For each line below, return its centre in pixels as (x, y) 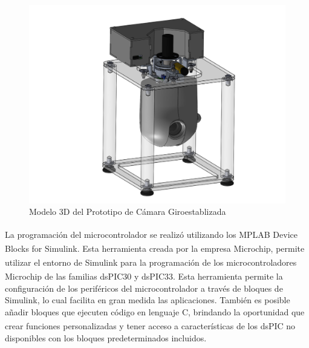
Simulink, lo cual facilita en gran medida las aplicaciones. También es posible (148, 300)
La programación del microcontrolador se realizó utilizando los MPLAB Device (151, 234)
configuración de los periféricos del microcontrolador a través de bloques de (144, 288)
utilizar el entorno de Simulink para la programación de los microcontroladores (151, 262)
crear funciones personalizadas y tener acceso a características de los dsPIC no (150, 326)
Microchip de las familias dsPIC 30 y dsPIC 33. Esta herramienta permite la (144, 276)
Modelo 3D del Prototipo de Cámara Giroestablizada (128, 212)
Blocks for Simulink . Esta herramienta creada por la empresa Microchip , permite (155, 248)
